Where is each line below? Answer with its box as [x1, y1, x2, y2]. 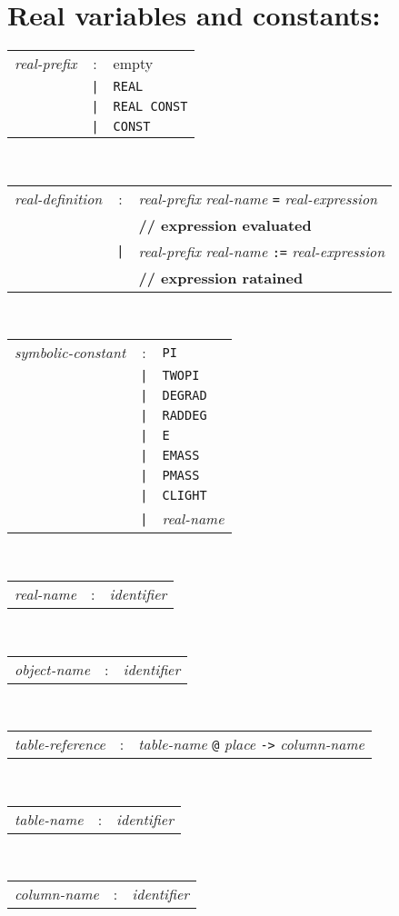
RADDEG [162, 408, 207, 423]
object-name [15, 658, 91, 680]
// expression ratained [138, 266, 304, 288]
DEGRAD [162, 388, 207, 403]
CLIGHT [162, 488, 207, 503]
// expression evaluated [138, 214, 312, 235]
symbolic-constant [15, 342, 126, 363]
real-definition [15, 187, 103, 209]
